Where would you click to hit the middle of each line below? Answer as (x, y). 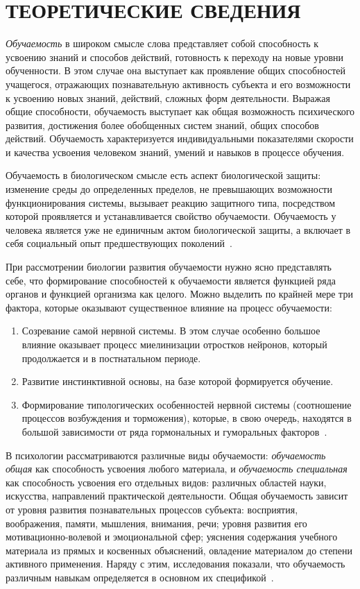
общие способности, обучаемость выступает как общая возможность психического (180, 111)
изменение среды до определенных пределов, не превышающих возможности (169, 189)
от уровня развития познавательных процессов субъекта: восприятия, (152, 509)
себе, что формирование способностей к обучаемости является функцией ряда (171, 280)
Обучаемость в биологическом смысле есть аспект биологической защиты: (163, 175)
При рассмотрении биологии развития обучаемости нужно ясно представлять (169, 267)
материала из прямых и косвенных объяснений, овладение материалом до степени (179, 550)
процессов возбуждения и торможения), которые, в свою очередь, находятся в (187, 418)
